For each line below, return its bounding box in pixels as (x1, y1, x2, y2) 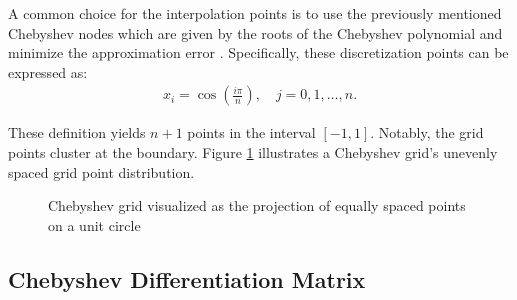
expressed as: (8, 61, 88, 82)
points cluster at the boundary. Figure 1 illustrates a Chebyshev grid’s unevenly (8, 142, 498, 162)
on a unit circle (48, 214, 141, 235)
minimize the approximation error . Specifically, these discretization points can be (8, 42, 509, 63)
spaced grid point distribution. (8, 161, 195, 182)
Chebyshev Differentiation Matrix (8, 263, 366, 294)
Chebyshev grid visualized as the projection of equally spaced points (48, 195, 466, 216)
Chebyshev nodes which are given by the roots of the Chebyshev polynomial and (8, 22, 503, 43)
